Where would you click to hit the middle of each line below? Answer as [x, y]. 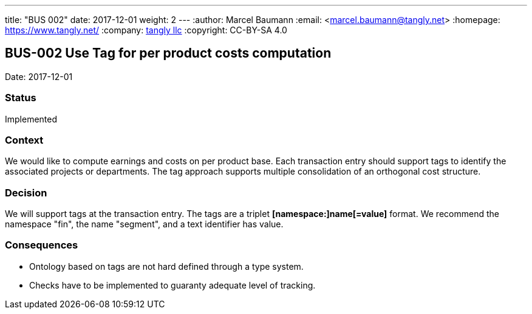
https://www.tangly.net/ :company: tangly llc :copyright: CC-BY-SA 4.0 [146, 30]
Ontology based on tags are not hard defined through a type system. [166, 266]
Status [21, 98]
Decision [26, 192]
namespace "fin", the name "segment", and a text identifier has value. [144, 224]
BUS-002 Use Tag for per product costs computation [168, 53]
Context [24, 140]
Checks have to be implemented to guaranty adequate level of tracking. [172, 285]
